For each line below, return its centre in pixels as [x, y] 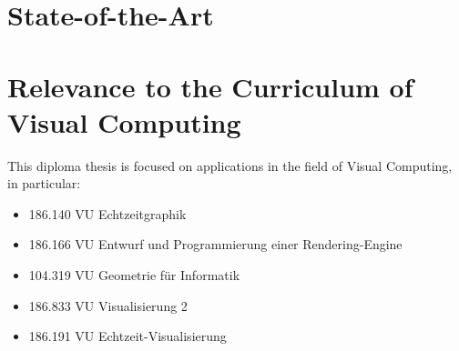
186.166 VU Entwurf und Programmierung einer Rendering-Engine [215, 244]
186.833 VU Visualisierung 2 [108, 305]
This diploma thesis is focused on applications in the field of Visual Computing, [230, 165]
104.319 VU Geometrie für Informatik [134, 275]
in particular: [44, 183]
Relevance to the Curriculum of [210, 86]
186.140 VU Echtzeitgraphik [107, 213]
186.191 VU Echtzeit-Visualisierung [127, 336]
